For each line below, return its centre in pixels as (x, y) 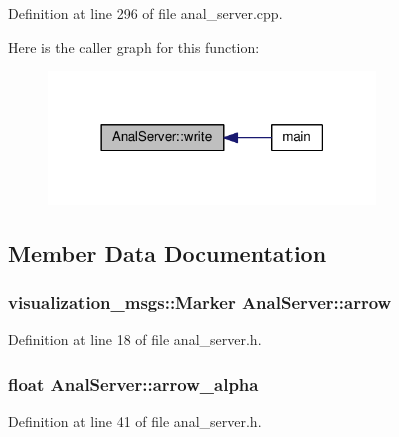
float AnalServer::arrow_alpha (133, 383)
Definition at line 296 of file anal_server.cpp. (145, 13)
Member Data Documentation (167, 252)
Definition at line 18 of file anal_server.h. (135, 339)
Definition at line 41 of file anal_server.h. (135, 421)
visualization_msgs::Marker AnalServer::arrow (200, 302)
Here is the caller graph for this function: (134, 46)
